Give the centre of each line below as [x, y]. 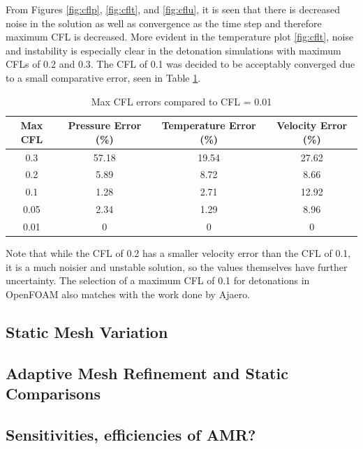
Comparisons [53, 393]
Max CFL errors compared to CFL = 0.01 [181, 101]
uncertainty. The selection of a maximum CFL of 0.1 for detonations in [158, 280]
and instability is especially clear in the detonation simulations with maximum [173, 50]
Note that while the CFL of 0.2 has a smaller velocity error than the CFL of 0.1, [178, 253]
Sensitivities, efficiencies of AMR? [131, 434]
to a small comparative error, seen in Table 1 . [103, 77]
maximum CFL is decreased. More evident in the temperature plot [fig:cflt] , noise [180, 37]
